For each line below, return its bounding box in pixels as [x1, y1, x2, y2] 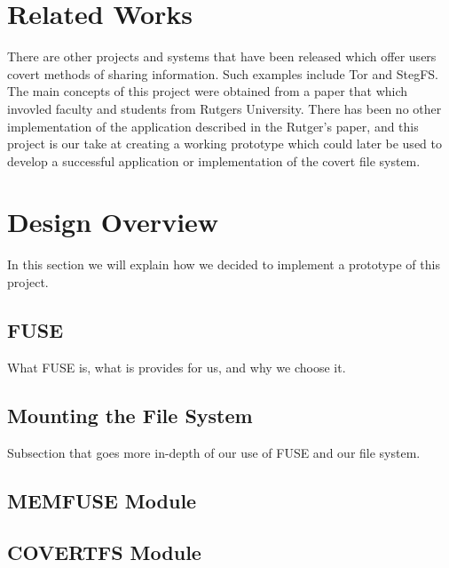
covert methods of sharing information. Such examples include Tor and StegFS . [7, 64, 438, 83]
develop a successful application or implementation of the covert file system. [7, 151, 421, 170]
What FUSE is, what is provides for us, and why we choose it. [7, 357, 346, 376]
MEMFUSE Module [7, 486, 197, 514]
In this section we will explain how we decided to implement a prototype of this [7, 255, 440, 274]
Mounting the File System [7, 401, 253, 428]
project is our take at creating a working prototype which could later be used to [7, 134, 442, 153]
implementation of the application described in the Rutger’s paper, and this [7, 116, 419, 135]
